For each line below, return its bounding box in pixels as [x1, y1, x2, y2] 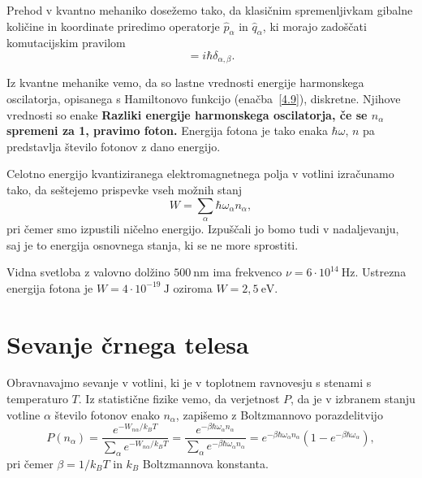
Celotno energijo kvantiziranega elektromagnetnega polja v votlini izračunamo [6, 165, 394, 182]
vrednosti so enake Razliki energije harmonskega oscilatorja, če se [6, 106, 368, 123]
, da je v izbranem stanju [291, 390, 416, 407]
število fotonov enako [54, 406, 160, 423]
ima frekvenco [213, 263, 282, 280]
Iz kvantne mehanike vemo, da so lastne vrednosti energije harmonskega [6, 74, 364, 91]
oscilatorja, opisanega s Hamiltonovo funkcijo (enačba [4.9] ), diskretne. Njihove [6, 90, 401, 107]
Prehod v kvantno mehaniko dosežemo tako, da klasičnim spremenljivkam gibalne [6, 2, 413, 18]
